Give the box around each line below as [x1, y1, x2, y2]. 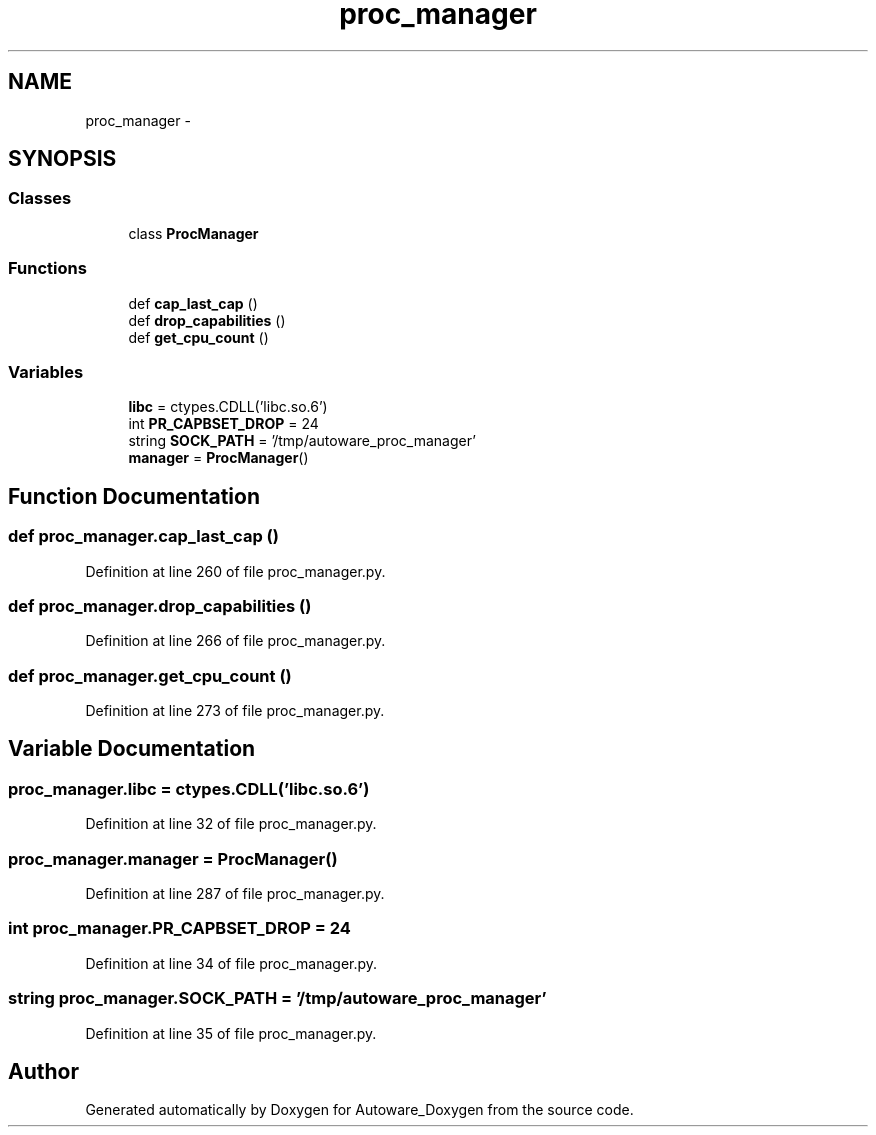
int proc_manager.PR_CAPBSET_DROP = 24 [8, 918, 351, 939]
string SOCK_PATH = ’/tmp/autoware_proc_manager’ [128, 432, 476, 450]
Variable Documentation [8, 736, 256, 762]
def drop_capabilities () [128, 311, 286, 329]
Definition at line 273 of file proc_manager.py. [85, 702, 385, 720]
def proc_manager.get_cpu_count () [8, 665, 292, 686]
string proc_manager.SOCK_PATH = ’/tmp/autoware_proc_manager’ [8, 988, 547, 1009]
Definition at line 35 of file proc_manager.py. [85, 1024, 377, 1042]
